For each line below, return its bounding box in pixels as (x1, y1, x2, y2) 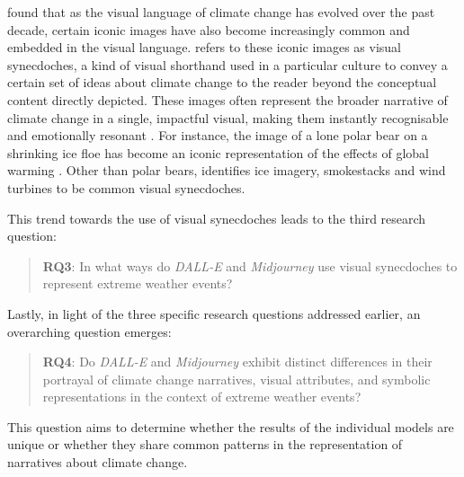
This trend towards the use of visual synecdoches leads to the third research (7, 208, 426, 227)
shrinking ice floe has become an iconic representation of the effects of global (7, 143, 429, 162)
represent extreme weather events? (42, 274, 233, 293)
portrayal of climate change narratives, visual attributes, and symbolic (42, 369, 431, 388)
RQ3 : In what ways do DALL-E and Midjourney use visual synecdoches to (42, 256, 458, 275)
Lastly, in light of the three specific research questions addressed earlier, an (7, 304, 421, 322)
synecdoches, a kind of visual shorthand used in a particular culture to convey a (7, 55, 448, 74)
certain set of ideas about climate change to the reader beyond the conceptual (7, 73, 437, 92)
